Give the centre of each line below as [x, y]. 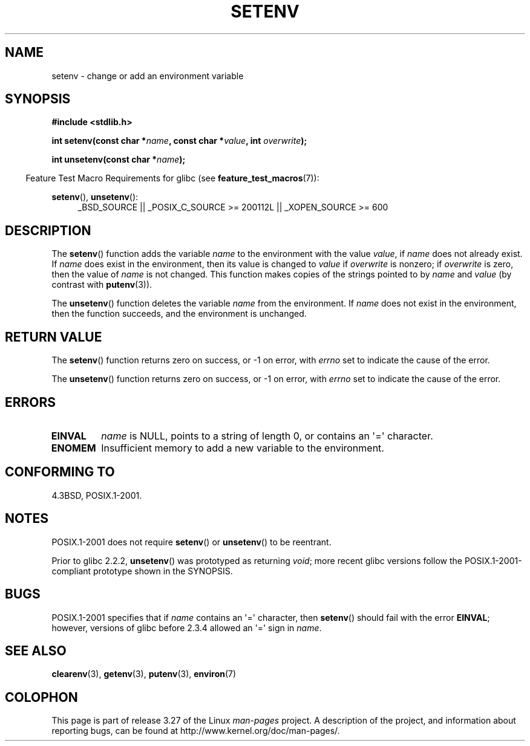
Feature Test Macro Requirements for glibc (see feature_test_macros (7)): [172, 178]
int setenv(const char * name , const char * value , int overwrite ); [179, 141]
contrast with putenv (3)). [102, 285]
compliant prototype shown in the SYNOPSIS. [142, 571]
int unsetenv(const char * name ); [119, 160]
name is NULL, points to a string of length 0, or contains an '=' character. [267, 436]
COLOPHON [41, 697]
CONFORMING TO [60, 472]
